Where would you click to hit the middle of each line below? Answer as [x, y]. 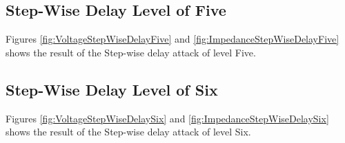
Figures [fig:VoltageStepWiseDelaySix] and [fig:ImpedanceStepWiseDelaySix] [167, 118]
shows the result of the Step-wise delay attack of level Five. [131, 52]
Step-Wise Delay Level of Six [112, 89]
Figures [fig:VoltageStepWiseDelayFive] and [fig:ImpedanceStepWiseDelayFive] [172, 39]
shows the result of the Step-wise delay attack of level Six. [128, 132]
